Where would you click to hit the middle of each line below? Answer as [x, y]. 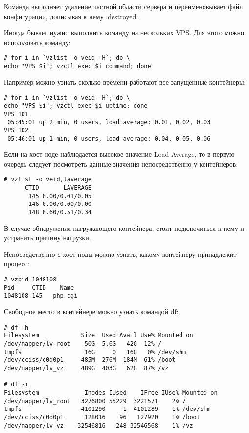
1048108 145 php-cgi [41, 296]
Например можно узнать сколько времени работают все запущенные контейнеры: [125, 82]
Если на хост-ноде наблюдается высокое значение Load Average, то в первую [119, 154]
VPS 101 [16, 114]
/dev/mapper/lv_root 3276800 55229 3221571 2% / [95, 401]
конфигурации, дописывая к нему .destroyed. [71, 16]
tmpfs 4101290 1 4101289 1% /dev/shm [107, 409]
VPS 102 [16, 130]
